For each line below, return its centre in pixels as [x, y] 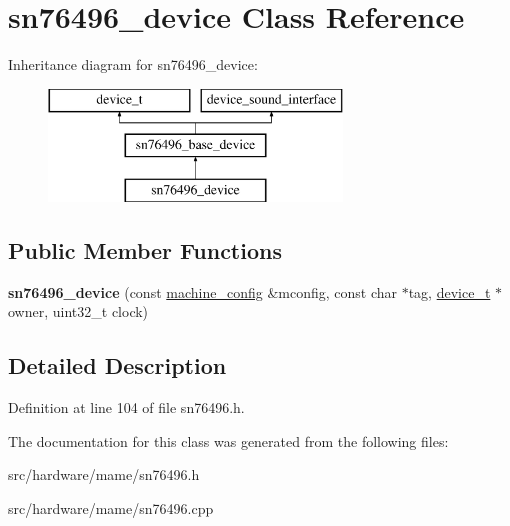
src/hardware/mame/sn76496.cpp [111, 508]
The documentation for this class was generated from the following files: [228, 440]
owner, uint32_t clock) [78, 311]
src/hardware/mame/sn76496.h [104, 474]
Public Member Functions [145, 250]
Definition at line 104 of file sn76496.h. [126, 407]
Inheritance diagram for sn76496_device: [133, 64]
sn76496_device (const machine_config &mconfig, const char [203, 291]
